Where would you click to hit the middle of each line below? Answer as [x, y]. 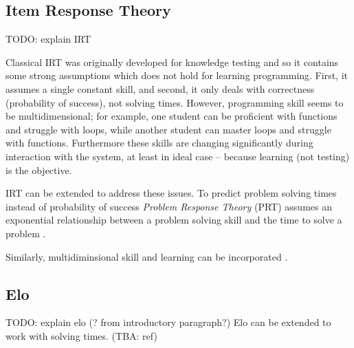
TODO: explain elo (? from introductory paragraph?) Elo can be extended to [168, 322]
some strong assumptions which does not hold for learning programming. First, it [177, 75]
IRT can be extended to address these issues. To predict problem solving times [171, 193]
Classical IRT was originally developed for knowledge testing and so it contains [172, 62]
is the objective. [39, 170]
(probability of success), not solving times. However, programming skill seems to [175, 102]
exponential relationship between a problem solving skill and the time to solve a [174, 220]
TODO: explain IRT [48, 39]
